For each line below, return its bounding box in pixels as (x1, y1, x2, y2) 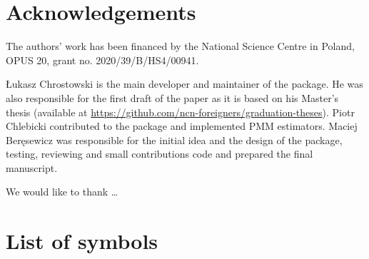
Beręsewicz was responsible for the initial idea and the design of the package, (6, 132, 343, 147)
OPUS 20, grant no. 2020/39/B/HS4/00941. (6, 52, 199, 67)
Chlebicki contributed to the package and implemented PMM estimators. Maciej (6, 118, 358, 133)
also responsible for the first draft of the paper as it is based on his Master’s (6, 90, 339, 105)
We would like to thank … (6, 184, 118, 199)
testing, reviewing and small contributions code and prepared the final (6, 146, 313, 161)
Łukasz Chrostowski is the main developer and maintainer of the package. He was (6, 76, 363, 91)
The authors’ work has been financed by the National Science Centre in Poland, (6, 39, 355, 54)
